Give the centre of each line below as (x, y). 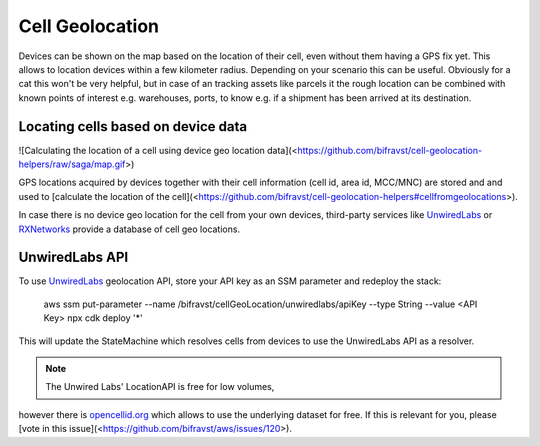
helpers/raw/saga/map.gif (72, 164)
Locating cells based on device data (133, 126)
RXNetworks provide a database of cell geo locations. (129, 229)
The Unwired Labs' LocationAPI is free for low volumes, (160, 387)
